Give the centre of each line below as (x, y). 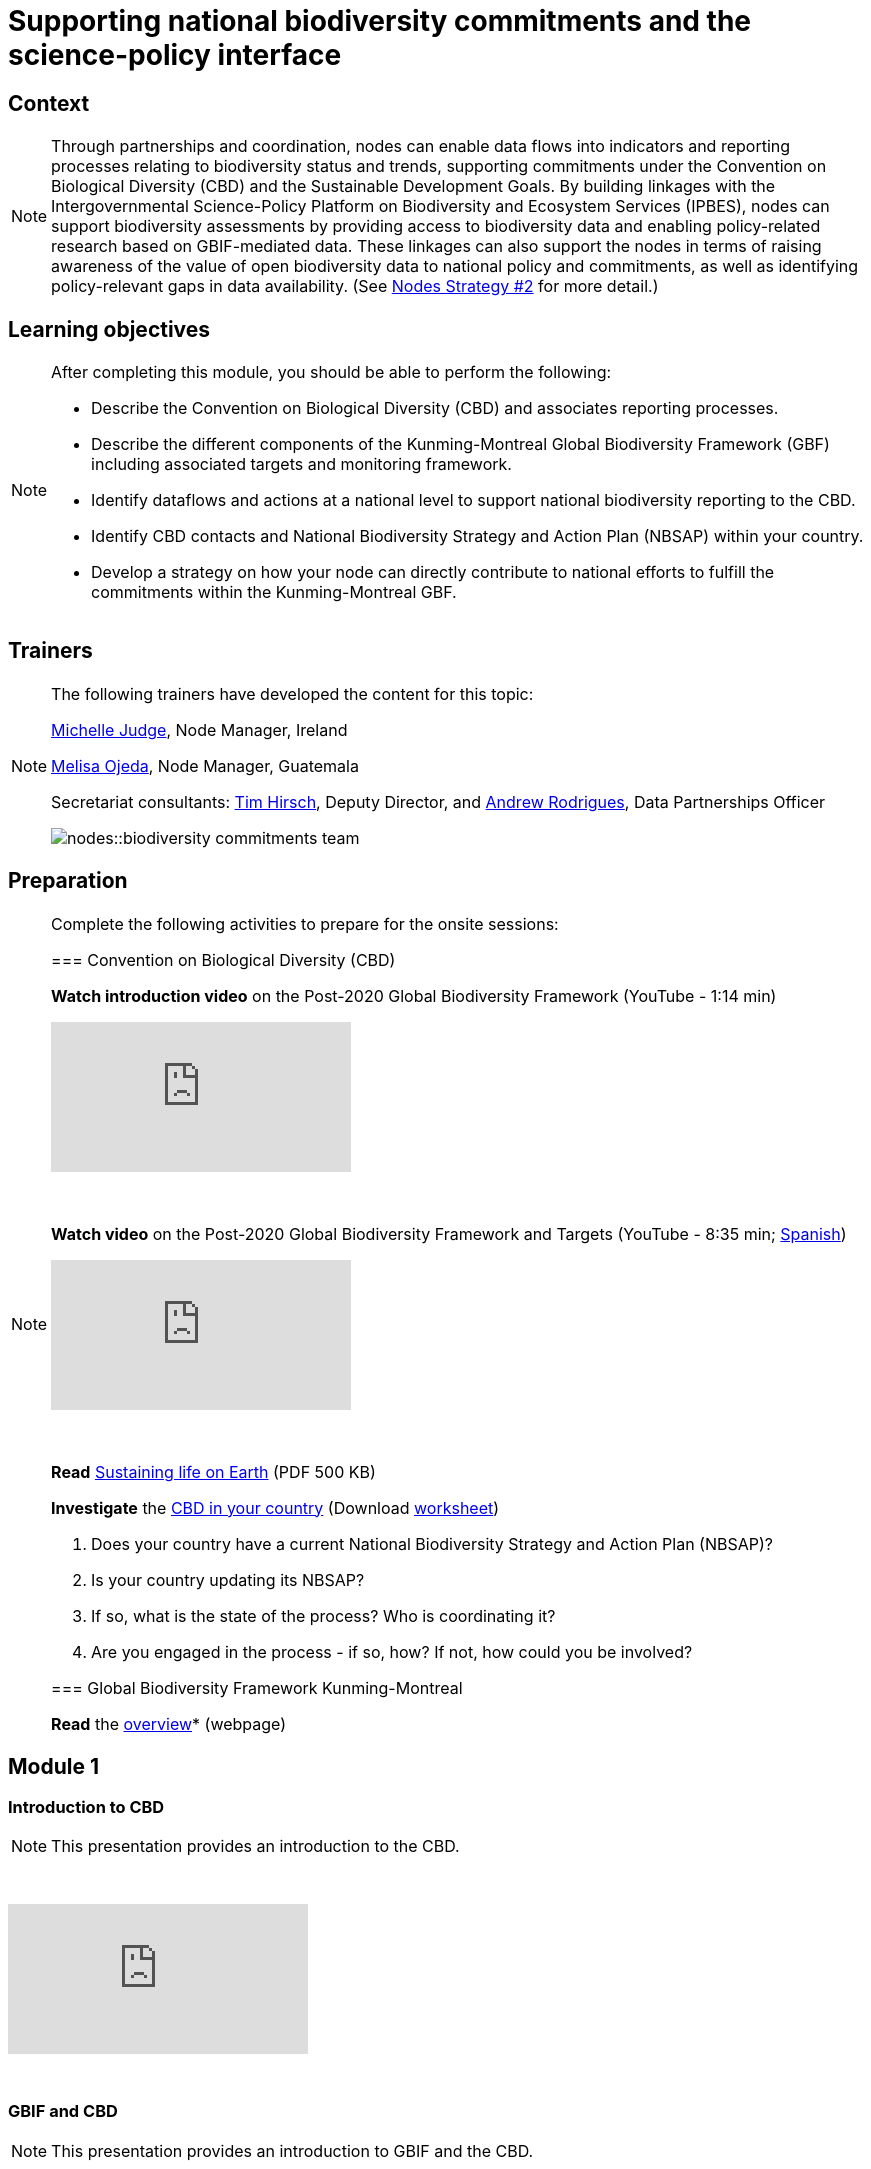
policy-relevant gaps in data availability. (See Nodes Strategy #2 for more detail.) (355, 286)
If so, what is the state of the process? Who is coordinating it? (323, 1615)
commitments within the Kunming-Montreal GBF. (274, 592)
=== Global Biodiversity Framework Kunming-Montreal (257, 1687)
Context (49, 103)
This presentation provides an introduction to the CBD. (255, 1845)
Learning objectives (109, 329)
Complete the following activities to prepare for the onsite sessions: (305, 923)
